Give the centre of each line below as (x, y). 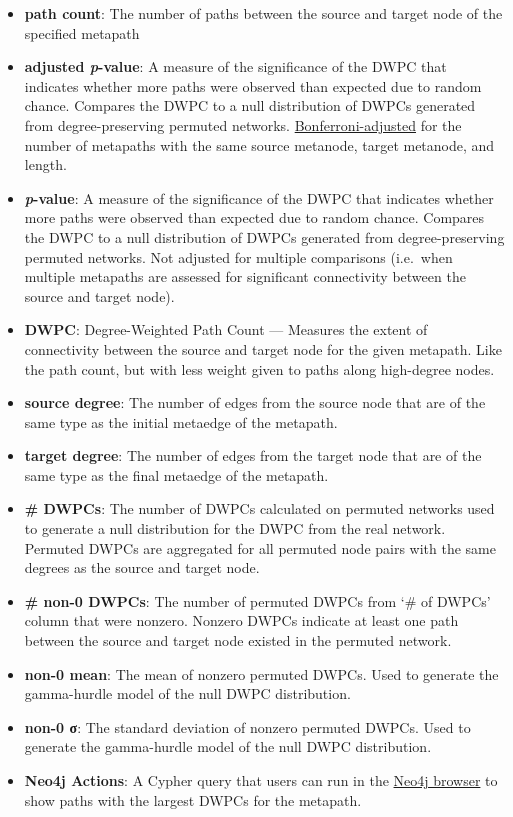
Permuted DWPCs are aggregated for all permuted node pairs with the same (260, 547)
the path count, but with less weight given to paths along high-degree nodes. (259, 368)
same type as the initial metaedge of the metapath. (181, 421)
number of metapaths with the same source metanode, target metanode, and (259, 144)
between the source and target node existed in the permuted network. (238, 640)
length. (45, 164)
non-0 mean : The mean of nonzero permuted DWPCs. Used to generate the (261, 673)
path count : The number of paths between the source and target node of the (263, 13)
